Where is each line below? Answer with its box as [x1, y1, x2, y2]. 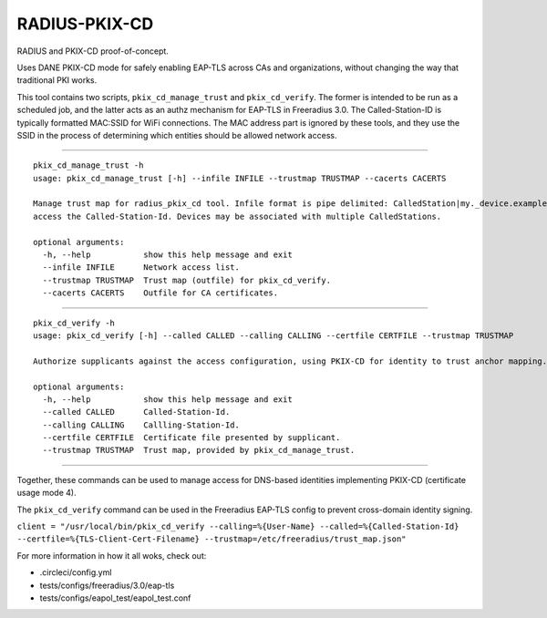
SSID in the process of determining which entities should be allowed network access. [16, 129, 337, 140]
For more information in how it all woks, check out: [16, 550, 207, 561]
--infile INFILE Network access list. [42, 263, 241, 273]
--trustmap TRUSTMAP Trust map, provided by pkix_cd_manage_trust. [42, 445, 356, 456]
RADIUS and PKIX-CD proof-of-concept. [16, 46, 169, 57]
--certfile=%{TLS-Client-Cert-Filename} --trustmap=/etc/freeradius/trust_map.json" [16, 534, 407, 544]
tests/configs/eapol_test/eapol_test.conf [39, 592, 191, 603]
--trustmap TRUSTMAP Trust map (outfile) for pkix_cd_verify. [42, 274, 332, 285]
